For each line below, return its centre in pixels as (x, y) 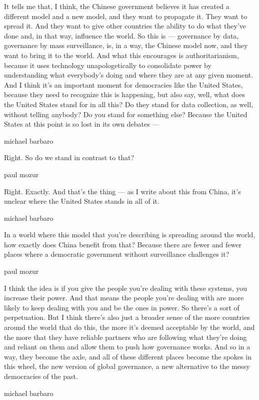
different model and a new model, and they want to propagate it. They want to (126, 16)
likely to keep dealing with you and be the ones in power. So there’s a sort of (122, 307)
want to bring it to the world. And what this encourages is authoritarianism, (121, 55)
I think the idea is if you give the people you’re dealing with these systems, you (126, 288)
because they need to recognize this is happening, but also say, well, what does (124, 94)
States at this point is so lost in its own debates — (82, 124)
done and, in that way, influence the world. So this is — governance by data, (121, 35)
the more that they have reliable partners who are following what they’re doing (125, 337)
